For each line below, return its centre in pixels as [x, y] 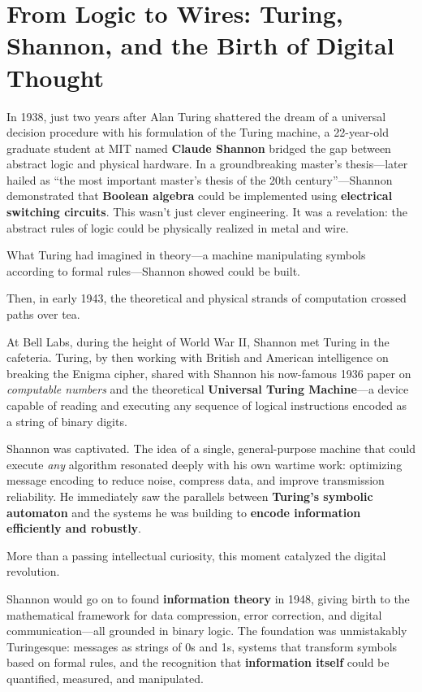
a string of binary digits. [67, 421]
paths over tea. [43, 314]
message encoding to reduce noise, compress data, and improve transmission [196, 480]
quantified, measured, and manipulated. [105, 678]
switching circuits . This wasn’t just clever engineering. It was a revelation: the [207, 212]
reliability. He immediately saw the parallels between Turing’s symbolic [190, 496]
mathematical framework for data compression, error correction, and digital [194, 614]
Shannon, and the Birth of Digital [200, 45]
